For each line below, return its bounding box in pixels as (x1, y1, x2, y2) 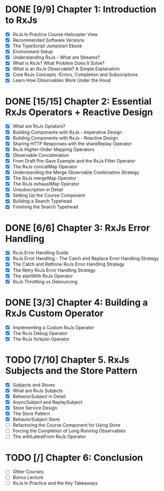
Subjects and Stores (12, 381, 55, 388)
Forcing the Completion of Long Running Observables (12, 428, 126, 434)
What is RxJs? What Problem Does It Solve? (12, 60, 105, 66)
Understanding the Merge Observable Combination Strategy (12, 169, 140, 175)
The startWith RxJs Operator (12, 273, 73, 279)
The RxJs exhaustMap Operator (12, 181, 80, 187)
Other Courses (12, 469, 44, 475)
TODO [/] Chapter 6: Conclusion (5, 452, 144, 463)
